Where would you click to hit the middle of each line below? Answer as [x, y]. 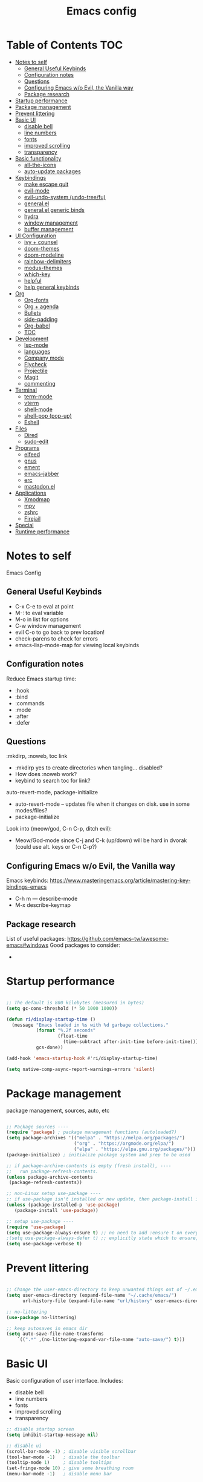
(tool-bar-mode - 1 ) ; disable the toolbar [63, 1457]
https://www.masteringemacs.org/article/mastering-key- [120, 881]
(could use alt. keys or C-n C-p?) [56, 847]
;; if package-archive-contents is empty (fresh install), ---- [89, 1166]
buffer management [49, 229]
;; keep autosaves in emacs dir [47, 1328]
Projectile [36, 370]
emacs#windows [27, 945]
